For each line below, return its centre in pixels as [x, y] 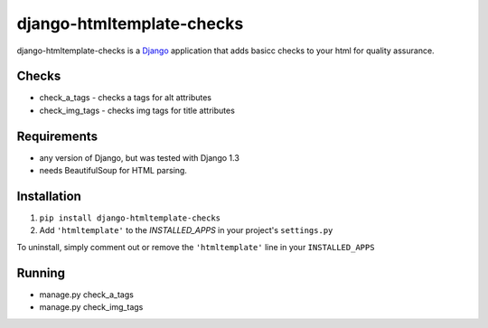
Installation [49, 196]
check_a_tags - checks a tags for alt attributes [126, 98]
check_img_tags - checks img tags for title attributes [137, 110]
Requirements [57, 136]
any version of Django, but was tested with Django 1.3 [139, 157]
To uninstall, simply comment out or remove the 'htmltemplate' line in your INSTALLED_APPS [196, 247]
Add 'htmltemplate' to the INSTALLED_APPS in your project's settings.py [186, 230]
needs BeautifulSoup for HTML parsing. [113, 171]
